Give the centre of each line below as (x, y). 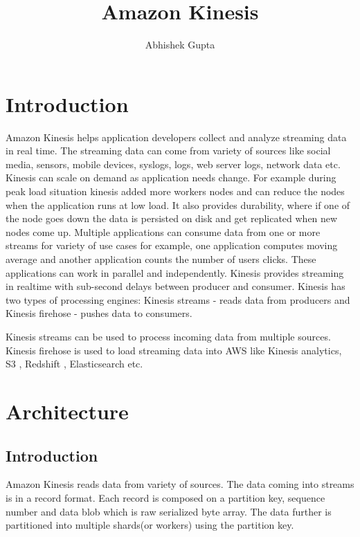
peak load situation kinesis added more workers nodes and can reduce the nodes (175, 191)
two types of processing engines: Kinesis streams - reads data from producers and (178, 299)
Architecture (67, 411)
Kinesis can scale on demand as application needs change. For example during (171, 178)
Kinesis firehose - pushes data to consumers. (99, 313)
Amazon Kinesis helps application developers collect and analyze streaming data (176, 137)
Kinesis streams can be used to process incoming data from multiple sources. (168, 336)
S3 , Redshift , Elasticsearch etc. (74, 364)
